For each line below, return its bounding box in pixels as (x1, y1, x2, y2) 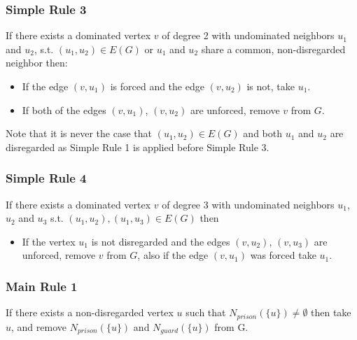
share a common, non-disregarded (201, 41, 346, 56)
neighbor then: (6, 55, 68, 70)
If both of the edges (22, 102, 106, 117)
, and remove (11, 319, 66, 334)
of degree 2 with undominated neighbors (162, 28, 335, 43)
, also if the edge (137, 248, 209, 262)
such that (185, 305, 226, 320)
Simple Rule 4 (6, 169, 87, 187)
